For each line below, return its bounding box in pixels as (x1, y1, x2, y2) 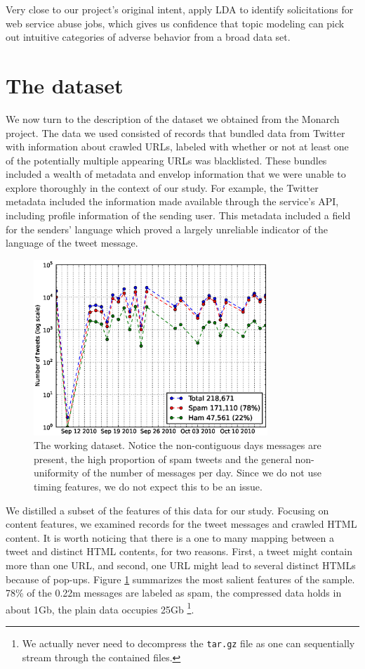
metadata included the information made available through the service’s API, (6, 194, 339, 209)
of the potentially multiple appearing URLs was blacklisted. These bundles (6, 152, 327, 167)
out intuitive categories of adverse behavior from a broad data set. (6, 30, 291, 44)
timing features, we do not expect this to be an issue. (34, 479, 263, 493)
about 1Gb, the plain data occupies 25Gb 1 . (6, 599, 194, 616)
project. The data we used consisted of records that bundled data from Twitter (6, 125, 345, 140)
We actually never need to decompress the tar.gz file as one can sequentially (22, 635, 355, 650)
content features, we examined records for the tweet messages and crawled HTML (6, 517, 357, 531)
